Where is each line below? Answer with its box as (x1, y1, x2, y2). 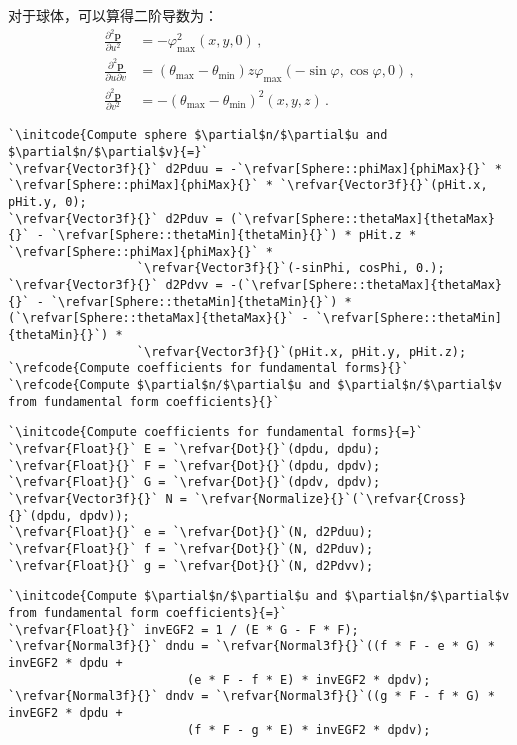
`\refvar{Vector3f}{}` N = (8, 492, 187, 506)
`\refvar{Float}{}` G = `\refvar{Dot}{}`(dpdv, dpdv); (8, 475, 381, 490)
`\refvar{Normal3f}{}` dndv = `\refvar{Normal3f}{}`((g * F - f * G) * (8, 689, 495, 704)
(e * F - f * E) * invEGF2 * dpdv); (186, 672, 431, 687)
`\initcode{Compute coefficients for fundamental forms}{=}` (8, 425, 424, 440)
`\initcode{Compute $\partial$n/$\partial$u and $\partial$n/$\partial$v (8, 589, 510, 604)
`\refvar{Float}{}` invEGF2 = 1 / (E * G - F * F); (8, 622, 359, 637)
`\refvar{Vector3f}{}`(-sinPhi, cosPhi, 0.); (136, 261, 445, 276)
